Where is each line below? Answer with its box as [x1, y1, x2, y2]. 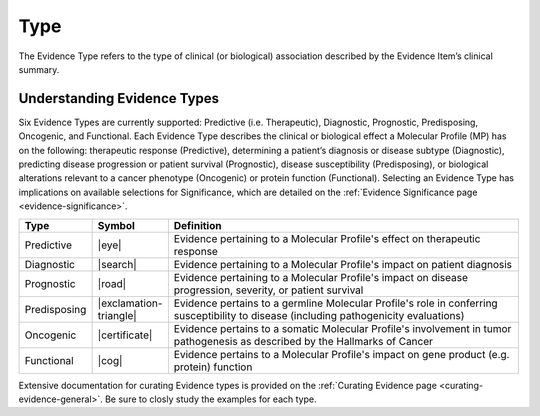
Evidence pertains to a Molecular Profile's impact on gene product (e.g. [173, 347, 510, 361]
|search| [97, 257, 137, 271]
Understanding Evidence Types [18, 90, 220, 107]
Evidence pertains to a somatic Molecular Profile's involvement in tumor [173, 321, 512, 335]
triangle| [97, 308, 137, 322]
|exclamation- [97, 296, 163, 310]
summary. [18, 63, 60, 75]
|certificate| [97, 328, 153, 342]
